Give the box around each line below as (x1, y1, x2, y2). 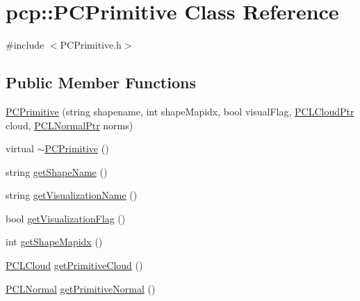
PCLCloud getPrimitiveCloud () (6, 258, 143, 272)
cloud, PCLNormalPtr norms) (6, 117, 133, 132)
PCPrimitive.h (60, 38, 122, 52)
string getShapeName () (6, 164, 108, 179)
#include (6, 38, 44, 52)
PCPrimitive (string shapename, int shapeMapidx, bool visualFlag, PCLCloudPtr (6, 104, 354, 118)
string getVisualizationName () (6, 188, 138, 202)
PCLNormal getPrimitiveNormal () (6, 281, 156, 295)
